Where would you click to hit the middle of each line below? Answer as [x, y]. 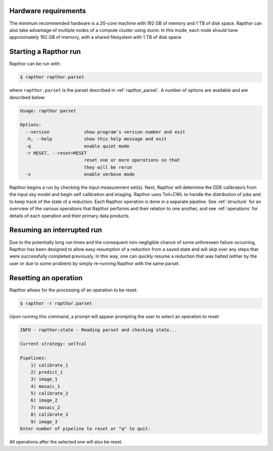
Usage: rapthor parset [48, 111]
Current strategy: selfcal [53, 344]
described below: [27, 97]
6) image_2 [44, 400]
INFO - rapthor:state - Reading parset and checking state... [99, 330]
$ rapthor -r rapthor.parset [56, 303]
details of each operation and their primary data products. [70, 216]
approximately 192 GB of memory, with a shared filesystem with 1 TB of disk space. [96, 37]
